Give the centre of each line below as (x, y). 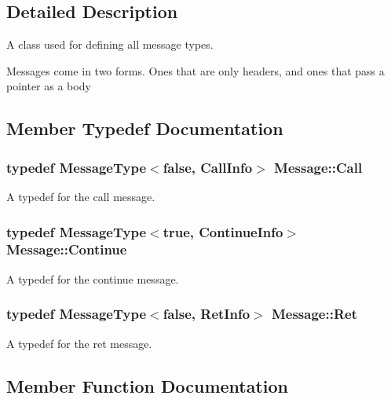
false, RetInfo (206, 314)
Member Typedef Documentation (145, 128)
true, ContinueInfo (223, 231)
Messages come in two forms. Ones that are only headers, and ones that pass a (195, 70)
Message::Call (318, 167)
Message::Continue (67, 249)
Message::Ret (314, 314)
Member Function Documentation (148, 385)
